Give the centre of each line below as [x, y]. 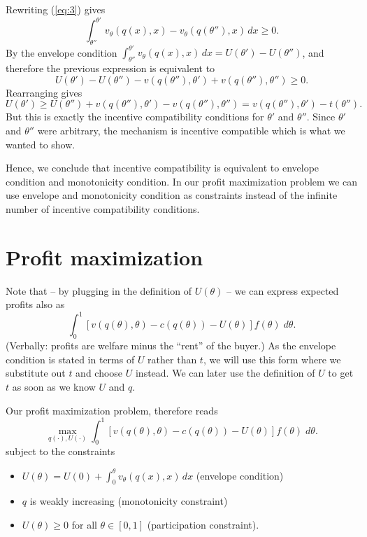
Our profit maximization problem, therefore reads [112, 410]
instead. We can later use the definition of [225, 373]
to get [341, 373]
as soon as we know [54, 386]
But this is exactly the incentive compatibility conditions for [135, 117]
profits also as [35, 304]
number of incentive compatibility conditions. [103, 208]
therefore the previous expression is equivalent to [110, 68]
